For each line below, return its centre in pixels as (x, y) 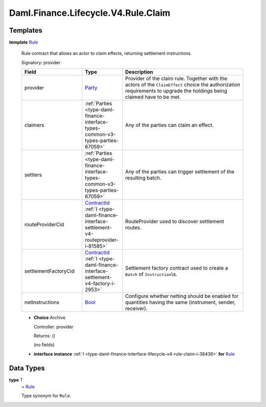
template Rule (23, 42)
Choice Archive (50, 318)
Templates (26, 30)
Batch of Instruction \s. (151, 274)
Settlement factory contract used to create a (177, 268)
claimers (34, 125)
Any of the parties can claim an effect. (169, 125)
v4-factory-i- (100, 284)
